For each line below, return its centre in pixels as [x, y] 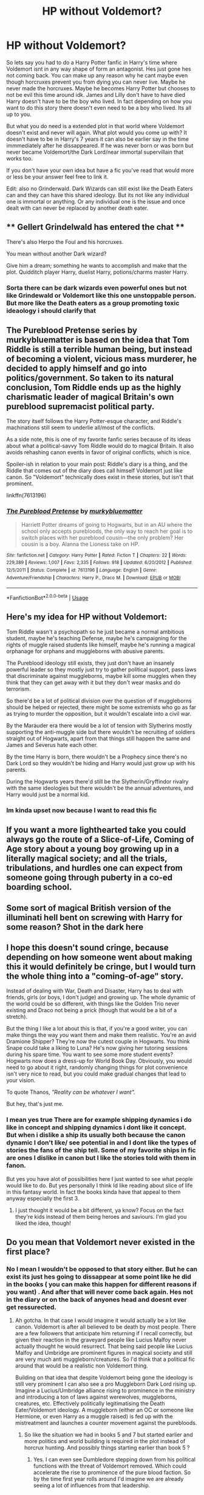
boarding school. [39, 887]
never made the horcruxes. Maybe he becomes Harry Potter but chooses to [101, 88]
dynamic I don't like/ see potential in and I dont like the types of [101, 1143]
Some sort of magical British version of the [89, 908]
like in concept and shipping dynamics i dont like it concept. [96, 1127]
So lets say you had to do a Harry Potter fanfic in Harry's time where [92, 62]
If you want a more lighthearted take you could [96, 830]
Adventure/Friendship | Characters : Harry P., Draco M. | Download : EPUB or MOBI [93, 577]
